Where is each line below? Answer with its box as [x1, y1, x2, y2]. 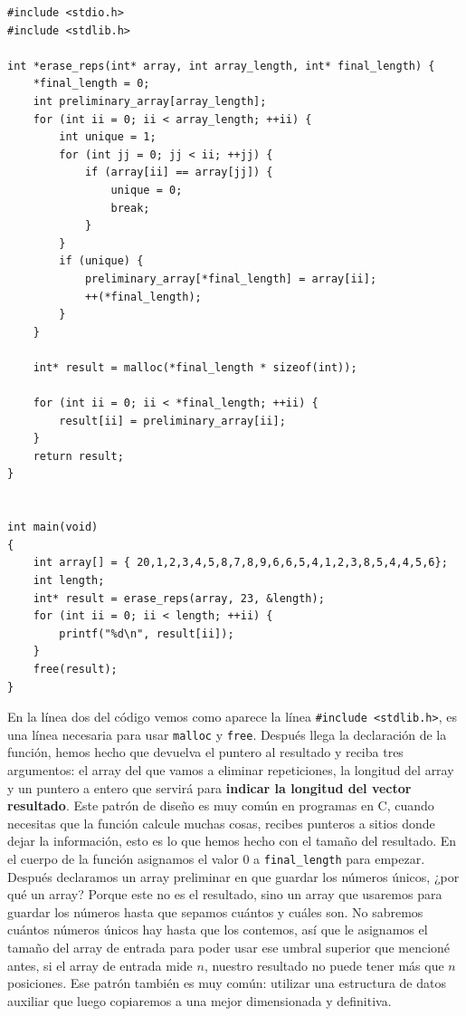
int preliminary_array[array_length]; [33, 94, 267, 108]
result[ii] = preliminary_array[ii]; [59, 414, 286, 427]
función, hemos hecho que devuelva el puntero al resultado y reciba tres [7, 743, 404, 762]
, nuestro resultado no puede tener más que [204, 955, 444, 974]
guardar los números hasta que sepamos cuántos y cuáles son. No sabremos [7, 902, 423, 921]
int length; [33, 574, 105, 587]
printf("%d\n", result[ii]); [59, 627, 234, 640]
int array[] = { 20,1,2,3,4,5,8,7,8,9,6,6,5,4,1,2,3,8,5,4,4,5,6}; [33, 556, 448, 570]
